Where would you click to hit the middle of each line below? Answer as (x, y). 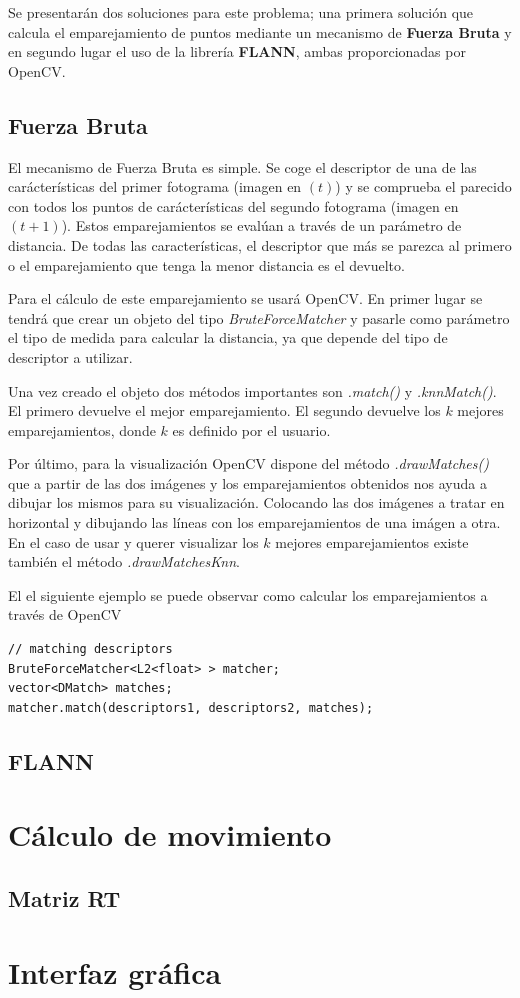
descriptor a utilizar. (70, 356)
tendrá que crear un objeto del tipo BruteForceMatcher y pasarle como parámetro (259, 317)
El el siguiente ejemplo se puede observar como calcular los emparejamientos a (248, 594)
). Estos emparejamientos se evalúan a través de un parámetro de (261, 225)
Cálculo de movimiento (170, 834)
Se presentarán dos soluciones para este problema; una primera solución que (241, 12)
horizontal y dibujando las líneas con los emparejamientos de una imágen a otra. (254, 522)
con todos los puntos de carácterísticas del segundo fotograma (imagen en (233, 205)
